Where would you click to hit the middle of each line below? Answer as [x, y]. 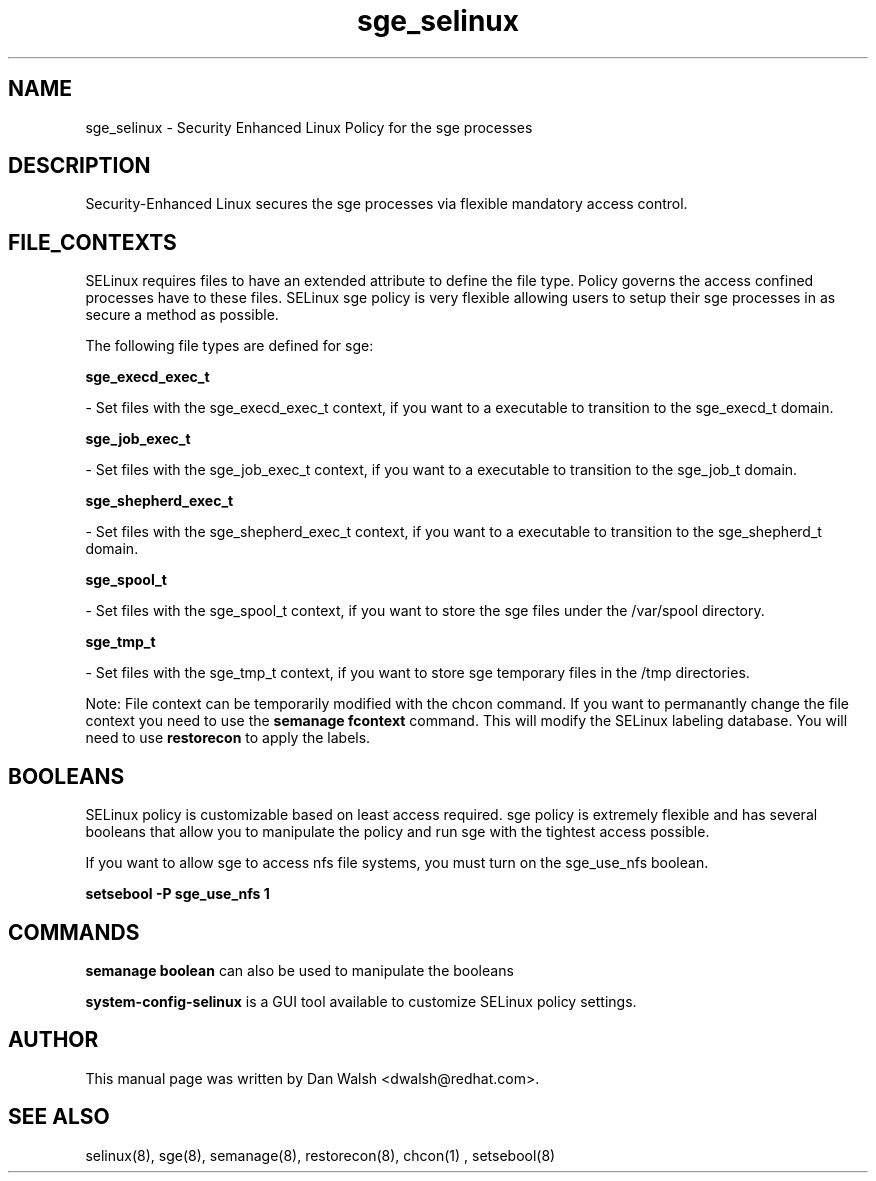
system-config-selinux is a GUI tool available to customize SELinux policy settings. [361, 1001]
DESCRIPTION [79, 166]
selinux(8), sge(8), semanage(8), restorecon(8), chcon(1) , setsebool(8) [320, 1155]
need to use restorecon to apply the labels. [228, 738]
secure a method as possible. [182, 315]
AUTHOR [53, 1040]
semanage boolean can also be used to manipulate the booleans [299, 970]
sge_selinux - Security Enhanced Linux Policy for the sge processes [309, 127]
